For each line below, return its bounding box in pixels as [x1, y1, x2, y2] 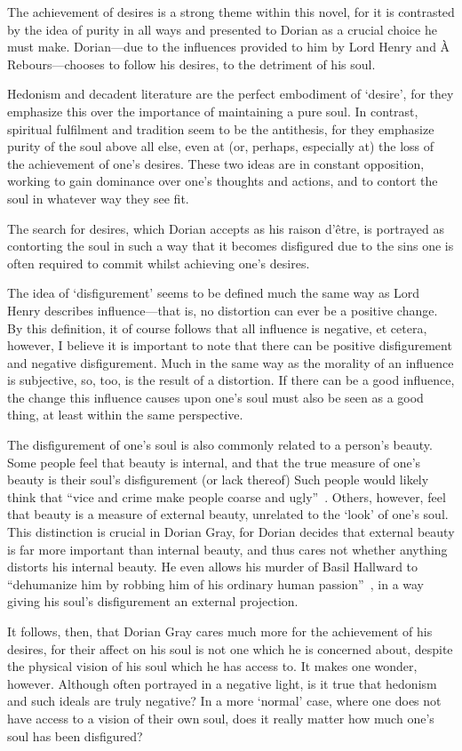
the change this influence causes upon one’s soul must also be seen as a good [7, 387, 424, 406]
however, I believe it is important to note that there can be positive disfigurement [7, 336, 452, 355]
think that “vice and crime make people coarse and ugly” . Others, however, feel [7, 487, 446, 506]
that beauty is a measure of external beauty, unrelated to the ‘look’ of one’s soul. [7, 505, 449, 523]
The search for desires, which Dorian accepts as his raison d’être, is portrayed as [7, 219, 444, 237]
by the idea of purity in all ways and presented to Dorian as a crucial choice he [7, 20, 437, 38]
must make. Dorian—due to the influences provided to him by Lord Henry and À [7, 37, 450, 56]
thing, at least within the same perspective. [7, 405, 243, 424]
